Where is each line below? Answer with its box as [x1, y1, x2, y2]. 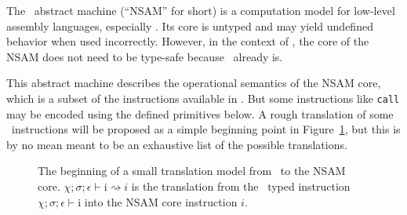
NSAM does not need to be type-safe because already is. [6, 48, 283, 64]
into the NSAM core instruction [84, 193, 238, 210]
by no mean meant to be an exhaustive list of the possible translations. [6, 136, 347, 152]
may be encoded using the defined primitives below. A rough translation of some [6, 105, 394, 122]
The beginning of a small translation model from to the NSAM [38, 162, 346, 179]
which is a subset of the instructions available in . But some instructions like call [6, 89, 400, 106]
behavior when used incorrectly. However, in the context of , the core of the [6, 33, 369, 49]
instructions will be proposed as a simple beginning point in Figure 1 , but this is [11, 121, 401, 137]
